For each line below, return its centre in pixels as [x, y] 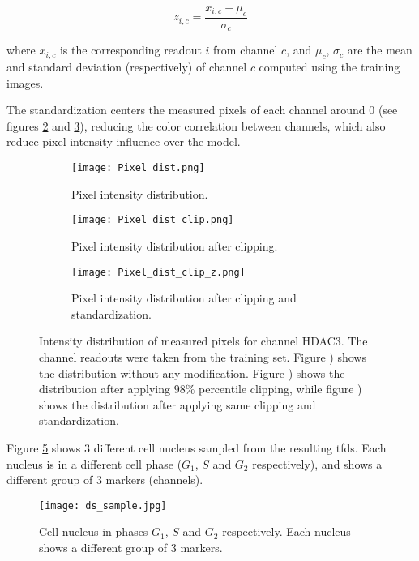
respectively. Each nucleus [286, 531]
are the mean [380, 50]
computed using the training [329, 67]
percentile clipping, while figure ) [280, 389]
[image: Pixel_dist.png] [138, 168]
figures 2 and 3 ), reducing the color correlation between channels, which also [196, 125]
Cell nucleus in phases [94, 531]
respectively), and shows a [317, 463]
